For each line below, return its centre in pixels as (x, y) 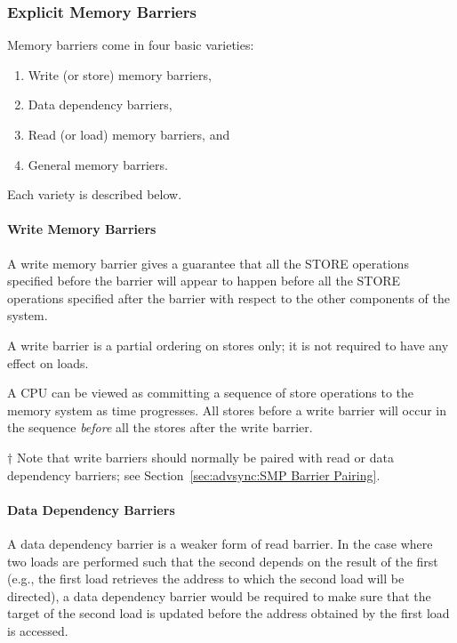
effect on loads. (48, 362)
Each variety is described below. (95, 194)
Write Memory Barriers (82, 229)
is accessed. (38, 630)
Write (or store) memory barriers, (120, 74)
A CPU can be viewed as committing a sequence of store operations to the (211, 393)
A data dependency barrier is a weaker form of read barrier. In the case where (220, 543)
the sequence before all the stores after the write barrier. (160, 427)
